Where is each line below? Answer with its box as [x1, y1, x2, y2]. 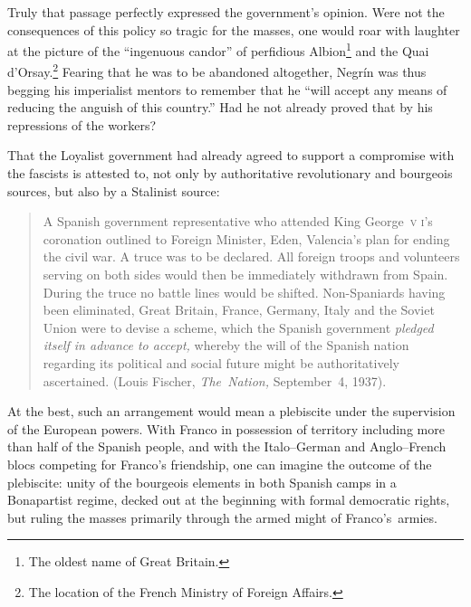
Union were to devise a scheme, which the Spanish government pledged [43, 318, 434, 337]
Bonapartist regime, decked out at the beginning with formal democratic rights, [7, 490, 450, 509]
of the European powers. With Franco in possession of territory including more [7, 419, 445, 438]
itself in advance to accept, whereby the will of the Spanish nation [43, 336, 409, 355]
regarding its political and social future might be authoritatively [43, 354, 399, 372]
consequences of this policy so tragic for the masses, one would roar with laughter [7, 20, 460, 39]
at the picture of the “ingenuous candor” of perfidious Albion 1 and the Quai [7, 39, 429, 60]
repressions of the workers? [7, 115, 157, 134]
